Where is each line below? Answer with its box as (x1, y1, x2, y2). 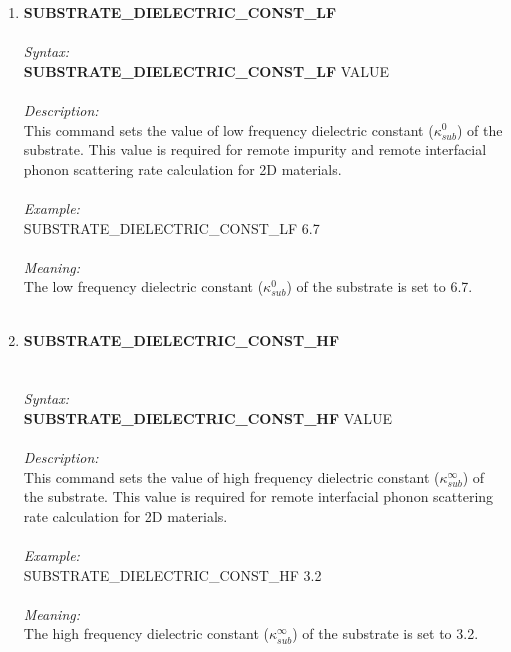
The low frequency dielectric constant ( (23, 276, 264, 297)
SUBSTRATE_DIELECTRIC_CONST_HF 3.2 (23, 564, 322, 585)
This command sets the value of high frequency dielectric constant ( (23, 466, 440, 487)
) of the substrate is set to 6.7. (286, 276, 473, 297)
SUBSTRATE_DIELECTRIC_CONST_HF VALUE (23, 407, 392, 428)
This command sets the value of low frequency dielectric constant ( (23, 119, 434, 140)
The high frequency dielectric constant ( (23, 623, 269, 644)
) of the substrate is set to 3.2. (292, 623, 479, 644)
